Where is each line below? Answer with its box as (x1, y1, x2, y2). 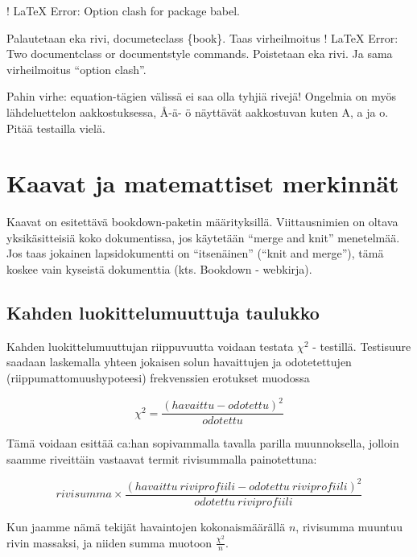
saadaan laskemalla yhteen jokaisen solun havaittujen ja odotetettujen (6, 353, 352, 370)
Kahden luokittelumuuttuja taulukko (6, 300, 320, 325)
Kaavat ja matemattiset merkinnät (6, 167, 399, 200)
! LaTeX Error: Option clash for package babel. (6, 2, 240, 19)
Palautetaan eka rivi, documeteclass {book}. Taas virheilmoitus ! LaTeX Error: (6, 29, 398, 46)
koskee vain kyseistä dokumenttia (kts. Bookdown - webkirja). (6, 261, 312, 278)
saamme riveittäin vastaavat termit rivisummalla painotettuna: (6, 450, 317, 467)
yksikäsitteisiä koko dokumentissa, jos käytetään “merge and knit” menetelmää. (6, 229, 400, 245)
